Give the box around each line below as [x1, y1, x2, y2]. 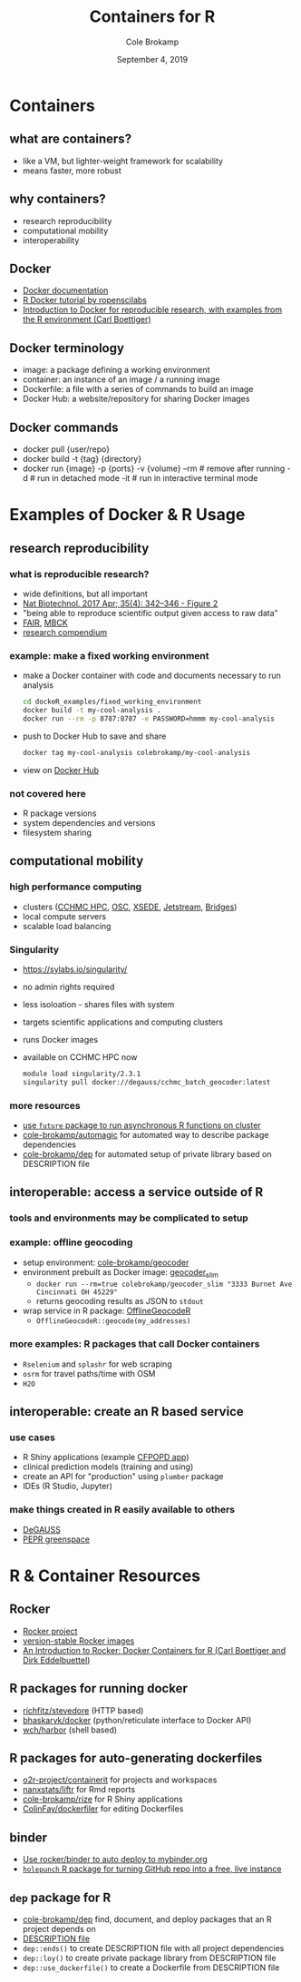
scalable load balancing [22, 920, 112, 931]
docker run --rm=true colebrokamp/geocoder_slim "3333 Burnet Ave [35, 1280, 293, 1290]
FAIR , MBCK [22, 617, 68, 628]
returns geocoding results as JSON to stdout [35, 1296, 204, 1307]
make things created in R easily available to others [9, 1504, 236, 1516]
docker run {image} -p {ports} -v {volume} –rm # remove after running [22, 463, 286, 474]
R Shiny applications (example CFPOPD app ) [22, 1452, 189, 1463]
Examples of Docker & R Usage [9, 505, 246, 525]
